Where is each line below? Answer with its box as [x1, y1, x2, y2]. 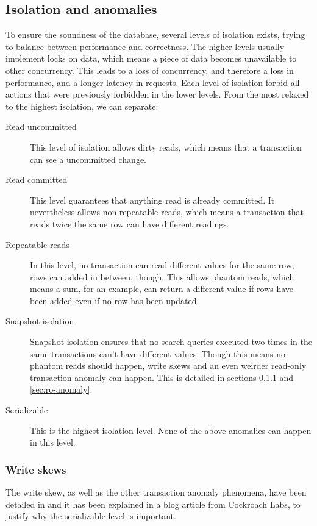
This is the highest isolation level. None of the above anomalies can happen [30, 424, 312, 436]
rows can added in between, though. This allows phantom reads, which [30, 270, 294, 283]
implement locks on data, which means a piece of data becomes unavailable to [5, 52, 297, 65]
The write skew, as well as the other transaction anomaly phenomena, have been [5, 486, 307, 499]
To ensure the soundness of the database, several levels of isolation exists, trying [5, 28, 305, 41]
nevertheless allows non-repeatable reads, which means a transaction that [30, 205, 304, 218]
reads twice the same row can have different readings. [30, 217, 229, 230]
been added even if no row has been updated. [30, 294, 199, 307]
